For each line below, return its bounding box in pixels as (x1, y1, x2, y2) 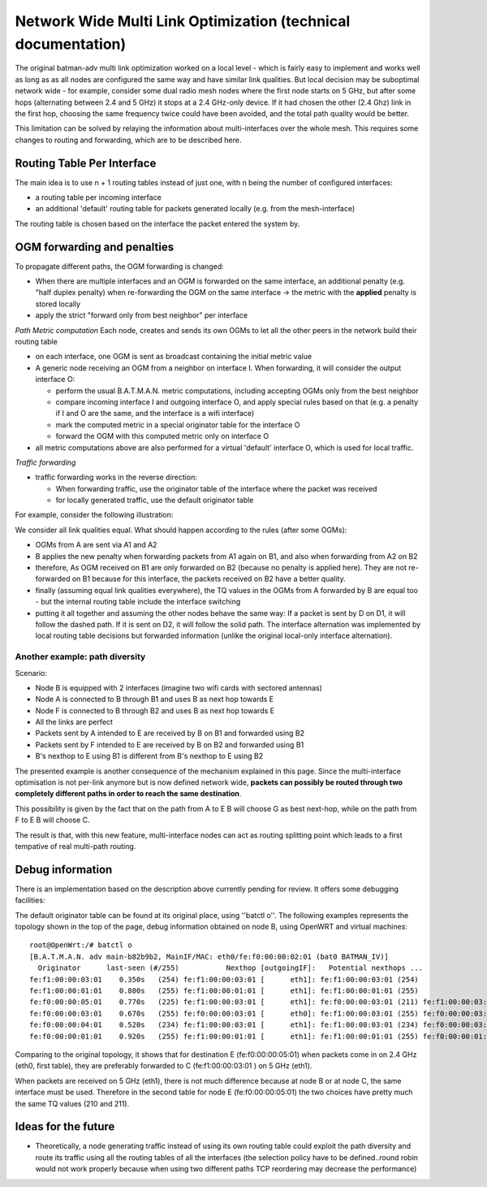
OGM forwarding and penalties (15, 240, 175, 253)
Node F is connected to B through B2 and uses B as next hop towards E (35, 705, 275, 715)
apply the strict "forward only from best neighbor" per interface (35, 310, 248, 320)
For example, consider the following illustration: (15, 510, 174, 520)
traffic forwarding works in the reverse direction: (35, 472, 198, 483)
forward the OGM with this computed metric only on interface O (55, 431, 269, 441)
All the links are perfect (35, 717, 114, 727)
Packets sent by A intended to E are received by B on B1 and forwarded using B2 (35, 728, 305, 739)
